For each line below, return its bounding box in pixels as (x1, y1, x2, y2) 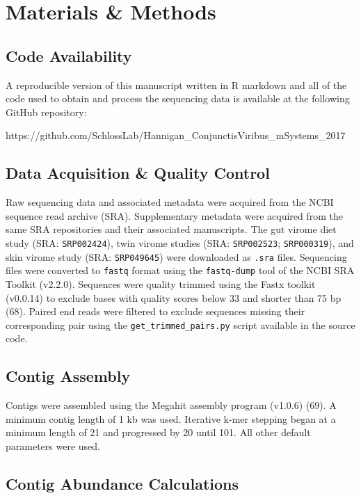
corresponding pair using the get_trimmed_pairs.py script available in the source (6, 317, 355, 332)
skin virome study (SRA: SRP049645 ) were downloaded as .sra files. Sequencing (6, 249, 347, 264)
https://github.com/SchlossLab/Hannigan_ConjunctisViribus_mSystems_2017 (6, 128, 346, 143)
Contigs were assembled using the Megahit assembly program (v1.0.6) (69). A (6, 398, 337, 412)
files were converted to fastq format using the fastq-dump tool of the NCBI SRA (6, 263, 355, 278)
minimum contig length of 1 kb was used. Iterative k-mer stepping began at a (6, 411, 336, 426)
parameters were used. (6, 438, 100, 453)
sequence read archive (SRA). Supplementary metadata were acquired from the (6, 208, 344, 223)
